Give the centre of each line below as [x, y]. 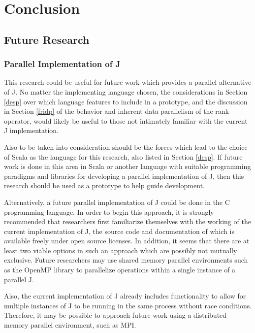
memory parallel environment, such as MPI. [70, 325]
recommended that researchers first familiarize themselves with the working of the [127, 221]
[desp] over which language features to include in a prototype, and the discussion [126, 101]
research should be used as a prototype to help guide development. [104, 185]
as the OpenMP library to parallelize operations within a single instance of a [120, 270]
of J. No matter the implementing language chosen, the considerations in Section [126, 91]
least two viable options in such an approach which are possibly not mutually [121, 250]
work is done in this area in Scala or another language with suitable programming [127, 166]
